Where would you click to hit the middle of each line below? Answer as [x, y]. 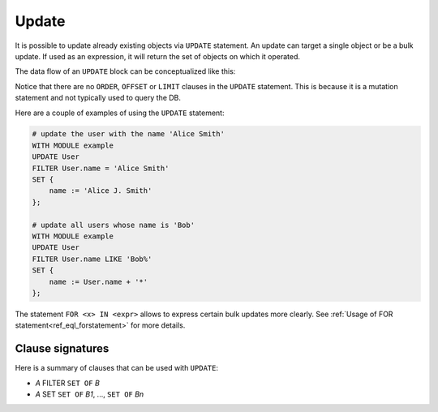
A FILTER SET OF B [68, 383]
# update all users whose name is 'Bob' [113, 225]
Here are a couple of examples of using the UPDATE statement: [120, 113]
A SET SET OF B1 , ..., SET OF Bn [90, 394]
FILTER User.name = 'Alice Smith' [101, 168]
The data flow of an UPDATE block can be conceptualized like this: [125, 71]
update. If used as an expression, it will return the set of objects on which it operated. [157, 56]
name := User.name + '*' [99, 281]
